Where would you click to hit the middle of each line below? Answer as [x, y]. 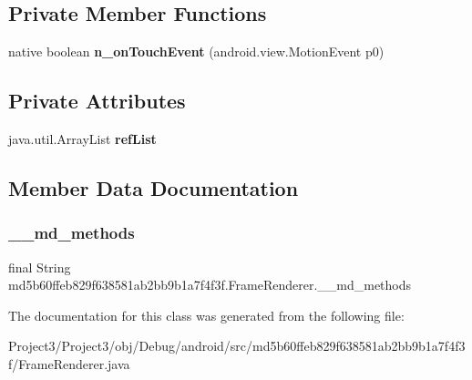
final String [40, 267]
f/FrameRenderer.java [69, 363]
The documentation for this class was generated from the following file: [206, 315]
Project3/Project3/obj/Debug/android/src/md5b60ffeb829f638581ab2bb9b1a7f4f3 [237, 346]
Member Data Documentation [154, 187]
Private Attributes [97, 101]
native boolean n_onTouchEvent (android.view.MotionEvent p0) [196, 51]
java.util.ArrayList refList [82, 139]
